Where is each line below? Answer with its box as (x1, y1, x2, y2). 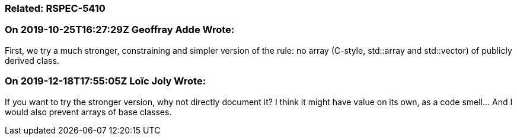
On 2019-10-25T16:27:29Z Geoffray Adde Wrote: (5, 24, 235, 36)
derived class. (5, 55, 59, 66)
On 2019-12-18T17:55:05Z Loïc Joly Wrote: (5, 75, 206, 87)
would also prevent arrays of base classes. (5, 106, 172, 117)
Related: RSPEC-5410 (5, 2, 106, 14)
